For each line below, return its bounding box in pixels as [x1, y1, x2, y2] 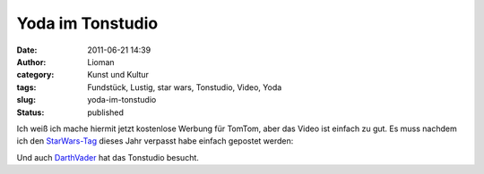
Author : [16, 56, 47, 67]
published [87, 107, 125, 118]
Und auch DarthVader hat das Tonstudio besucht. [16, 152, 199, 162]
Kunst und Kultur [87, 70, 150, 80]
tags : [16, 81, 37, 93]
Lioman [87, 56, 116, 67]
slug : [16, 95, 36, 105]
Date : [16, 45, 38, 55]
